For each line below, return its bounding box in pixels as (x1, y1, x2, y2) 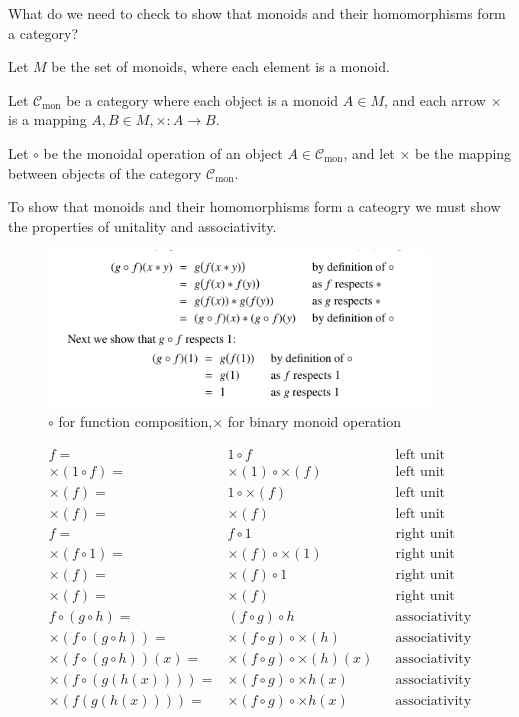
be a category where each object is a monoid (66, 89, 339, 110)
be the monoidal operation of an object (43, 142, 283, 163)
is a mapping (8, 109, 87, 130)
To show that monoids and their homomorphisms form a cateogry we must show (8, 196, 501, 217)
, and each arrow (384, 89, 486, 110)
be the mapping (415, 142, 512, 163)
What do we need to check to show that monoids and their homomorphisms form (8, 3, 506, 23)
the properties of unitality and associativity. (8, 215, 277, 236)
